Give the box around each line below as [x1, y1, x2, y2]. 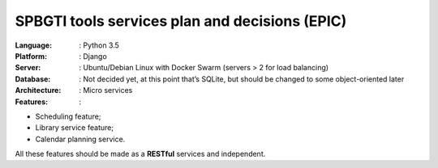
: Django [79, 51, 107, 61]
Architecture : [15, 86, 62, 95]
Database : [15, 73, 51, 84]
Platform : [15, 51, 48, 61]
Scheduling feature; [35, 111, 101, 121]
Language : [15, 40, 53, 50]
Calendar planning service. [35, 134, 126, 144]
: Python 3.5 [79, 40, 119, 50]
